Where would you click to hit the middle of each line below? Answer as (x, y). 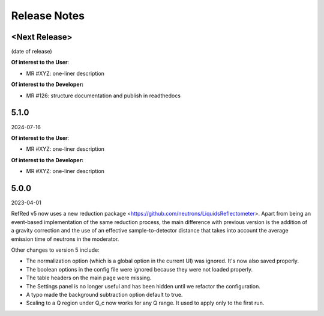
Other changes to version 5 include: (55, 250)
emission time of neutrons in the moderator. (65, 239)
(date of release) (31, 52)
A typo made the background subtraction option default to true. (104, 294)
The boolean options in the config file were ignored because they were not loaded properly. (139, 269)
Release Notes (48, 16)
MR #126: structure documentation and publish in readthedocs (103, 96)
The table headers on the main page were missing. (89, 278)
